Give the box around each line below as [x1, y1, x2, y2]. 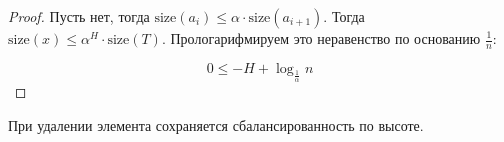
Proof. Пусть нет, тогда [8, 6, 150, 26]
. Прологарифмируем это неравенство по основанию [161, 28, 481, 48]
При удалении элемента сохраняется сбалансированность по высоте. [8, 114, 424, 135]
